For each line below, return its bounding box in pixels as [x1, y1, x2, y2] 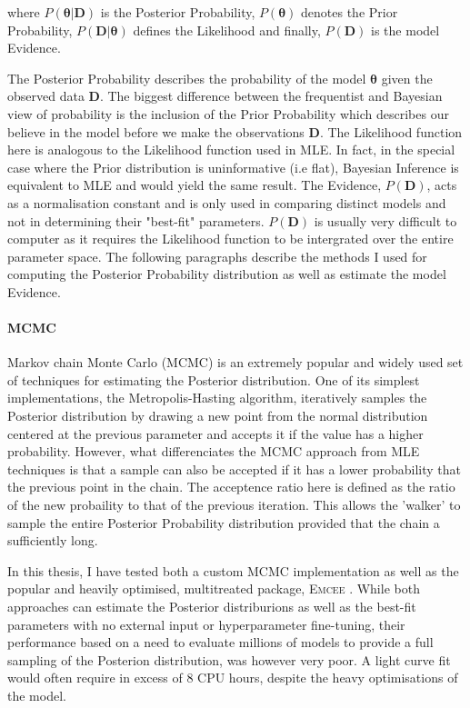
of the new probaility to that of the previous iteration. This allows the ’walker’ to [7, 495, 461, 514]
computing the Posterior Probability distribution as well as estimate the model [7, 264, 446, 284]
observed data [7, 86, 85, 105]
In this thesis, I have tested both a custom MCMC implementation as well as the [7, 561, 459, 580]
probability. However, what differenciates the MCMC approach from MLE [7, 442, 420, 461]
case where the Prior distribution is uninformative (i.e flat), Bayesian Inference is [7, 157, 459, 176]
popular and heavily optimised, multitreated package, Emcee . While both [7, 579, 420, 598]
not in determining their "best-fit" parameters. [7, 211, 265, 230]
